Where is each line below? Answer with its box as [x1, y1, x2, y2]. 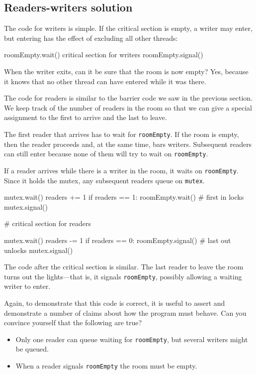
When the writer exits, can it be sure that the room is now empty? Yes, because [4, 66, 249, 76]
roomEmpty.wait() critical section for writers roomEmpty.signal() [4, 49, 203, 60]
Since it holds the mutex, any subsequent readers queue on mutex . [4, 175, 205, 185]
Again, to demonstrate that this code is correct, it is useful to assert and [4, 297, 225, 308]
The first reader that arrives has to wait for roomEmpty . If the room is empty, [4, 128, 239, 139]
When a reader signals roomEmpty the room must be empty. [15, 361, 197, 371]
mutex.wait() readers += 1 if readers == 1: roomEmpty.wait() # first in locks [4, 192, 244, 202]
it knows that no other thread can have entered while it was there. [4, 76, 206, 86]
